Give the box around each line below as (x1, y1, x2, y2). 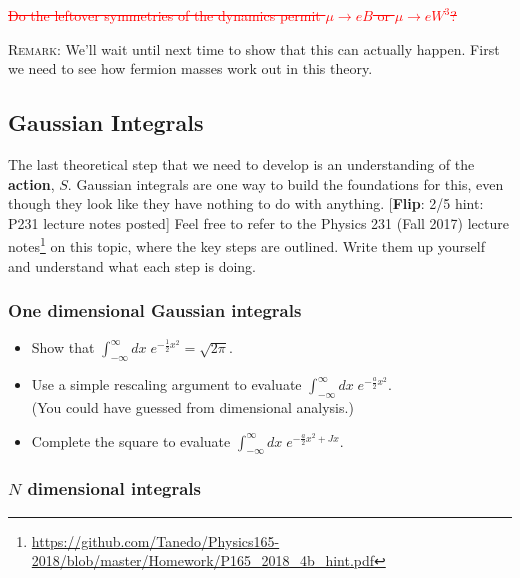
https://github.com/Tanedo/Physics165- (31, 530, 280, 551)
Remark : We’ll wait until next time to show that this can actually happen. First (8, 38, 500, 59)
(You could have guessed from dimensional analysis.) (31, 397, 354, 418)
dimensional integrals (27, 476, 201, 501)
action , (8, 173, 55, 194)
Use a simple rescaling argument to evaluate (31, 374, 302, 395)
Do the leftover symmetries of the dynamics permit (8, 5, 321, 25)
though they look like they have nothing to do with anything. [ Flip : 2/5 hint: (8, 193, 484, 214)
